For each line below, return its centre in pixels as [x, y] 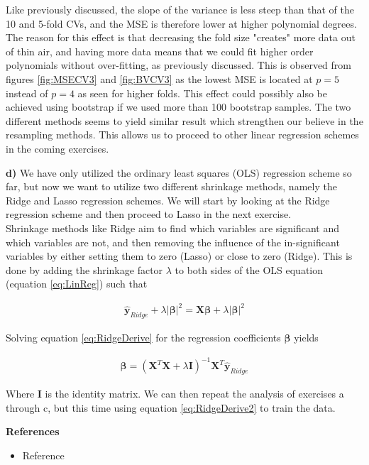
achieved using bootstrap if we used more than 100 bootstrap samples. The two [178, 107]
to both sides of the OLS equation [249, 269]
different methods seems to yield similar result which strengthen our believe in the [184, 120]
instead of [27, 93]
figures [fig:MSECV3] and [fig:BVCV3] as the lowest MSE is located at [159, 78]
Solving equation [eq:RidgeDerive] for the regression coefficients [143, 338]
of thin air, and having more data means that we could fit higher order [160, 51]
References [33, 431]
